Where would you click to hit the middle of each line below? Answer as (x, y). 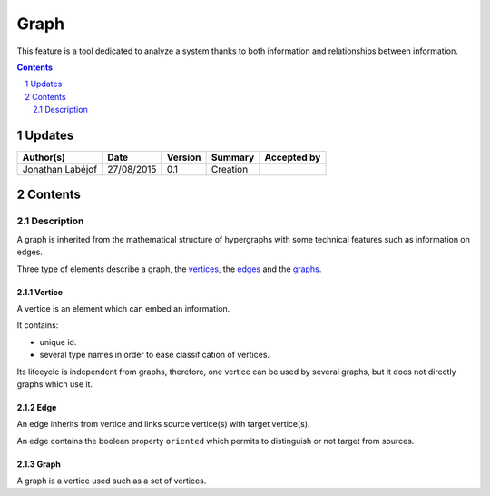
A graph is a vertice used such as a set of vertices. (112, 481)
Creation (230, 170)
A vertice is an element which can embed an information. (123, 308)
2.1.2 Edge (37, 407)
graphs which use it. (55, 384)
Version (184, 157)
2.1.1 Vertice (40, 292)
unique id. (58, 342)
